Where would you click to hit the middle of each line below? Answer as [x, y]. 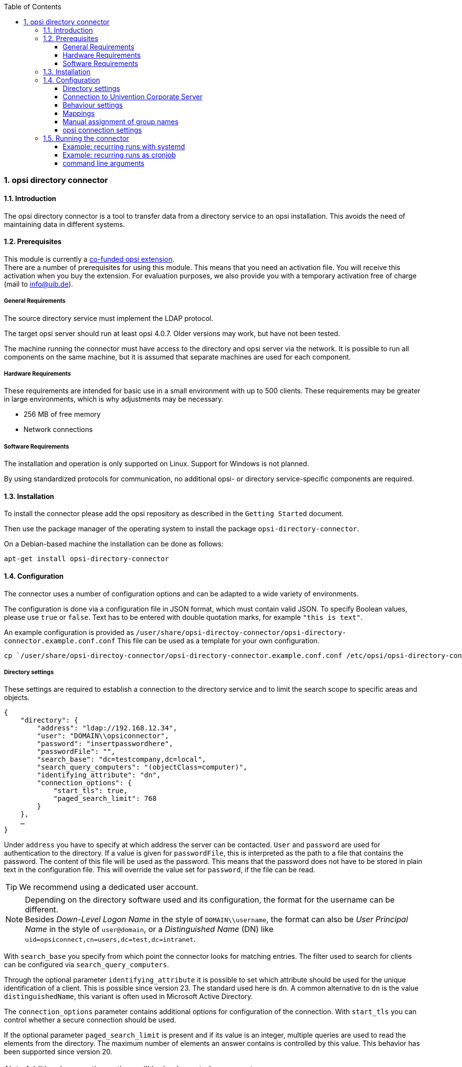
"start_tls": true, [91, 791]
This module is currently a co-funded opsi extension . [89, 259]
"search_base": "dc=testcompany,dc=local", [122, 760]
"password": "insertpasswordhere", [105, 744]
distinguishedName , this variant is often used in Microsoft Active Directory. [128, 997]
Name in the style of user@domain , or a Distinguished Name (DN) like [149, 929]
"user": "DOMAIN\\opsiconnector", [103, 736]
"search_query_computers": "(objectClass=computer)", [142, 767]
